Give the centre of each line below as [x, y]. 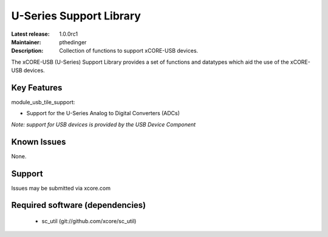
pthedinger [73, 42]
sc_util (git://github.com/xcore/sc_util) [89, 221]
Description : [27, 51]
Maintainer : [26, 42]
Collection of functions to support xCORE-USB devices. [129, 51]
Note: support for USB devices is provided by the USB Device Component [104, 124]
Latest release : [30, 34]
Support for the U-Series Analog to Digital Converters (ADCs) [103, 113]
